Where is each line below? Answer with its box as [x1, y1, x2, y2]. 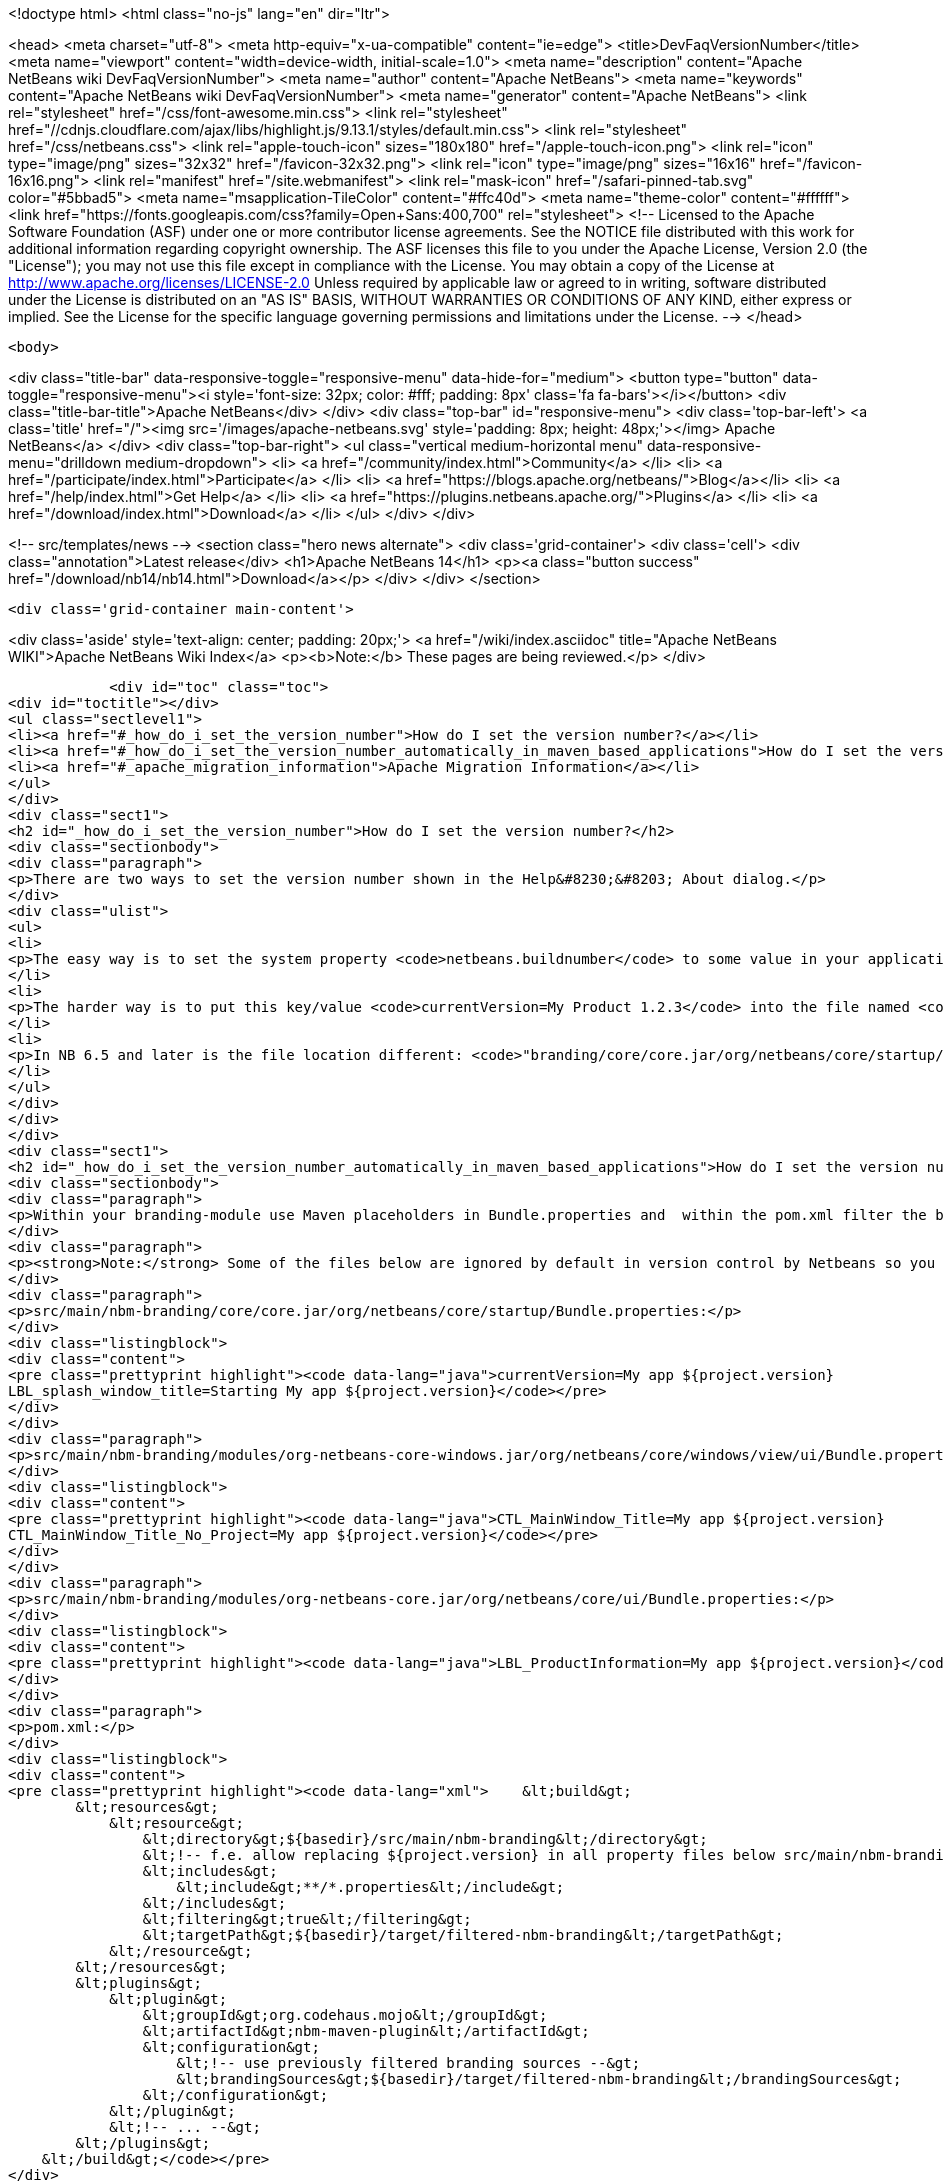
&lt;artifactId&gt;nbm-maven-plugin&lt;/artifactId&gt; [142, 2023, 590, 2039]
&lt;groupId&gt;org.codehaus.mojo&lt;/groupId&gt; [142, 2007, 548, 2023]
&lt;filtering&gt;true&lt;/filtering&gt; [142, 1911, 472, 1927]
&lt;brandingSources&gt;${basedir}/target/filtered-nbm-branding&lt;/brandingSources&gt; [176, 2071, 902, 2087]
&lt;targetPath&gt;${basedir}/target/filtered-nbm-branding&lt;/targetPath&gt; [142, 1927, 784, 1943]
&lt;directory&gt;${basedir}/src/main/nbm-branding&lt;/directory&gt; [142, 1831, 708, 1847]
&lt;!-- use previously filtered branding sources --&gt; [176, 2055, 641, 2071]
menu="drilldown [8, 454, 122, 471]
